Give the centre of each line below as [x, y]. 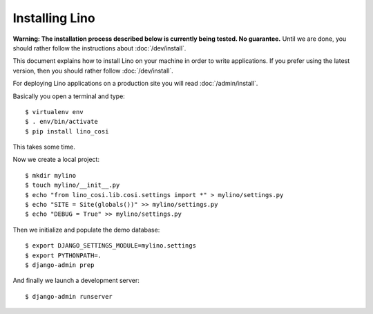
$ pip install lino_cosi [67, 131]
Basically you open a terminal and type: [69, 96]
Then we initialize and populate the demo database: [86, 230]
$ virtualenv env [54, 112]
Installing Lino [54, 18]
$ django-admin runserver [69, 296]
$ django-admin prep [60, 265]
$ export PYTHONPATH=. [64, 255]
